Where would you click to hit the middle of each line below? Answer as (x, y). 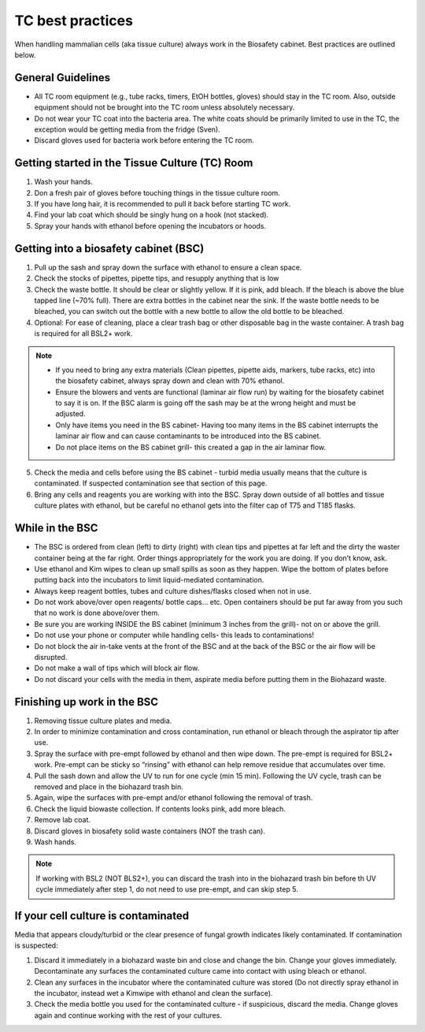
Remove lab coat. (62, 820)
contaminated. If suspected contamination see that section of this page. (151, 483)
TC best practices (74, 20)
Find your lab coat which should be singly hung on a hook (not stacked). (152, 215)
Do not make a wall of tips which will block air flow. (117, 668)
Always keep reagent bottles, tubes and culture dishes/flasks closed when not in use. (173, 591)
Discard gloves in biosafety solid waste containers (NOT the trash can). (150, 831)
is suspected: (36, 945)
